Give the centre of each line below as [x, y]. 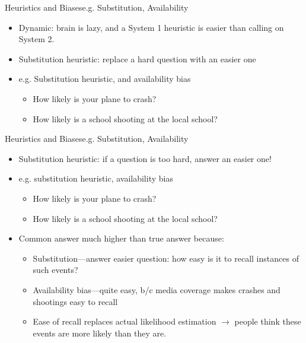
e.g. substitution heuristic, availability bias [96, 178]
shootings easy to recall [75, 301]
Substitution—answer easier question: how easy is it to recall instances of [166, 258]
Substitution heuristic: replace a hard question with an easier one [137, 58]
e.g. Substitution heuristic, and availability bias [105, 79]
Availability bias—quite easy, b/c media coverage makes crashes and [157, 289]
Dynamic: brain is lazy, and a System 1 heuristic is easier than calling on [151, 27]
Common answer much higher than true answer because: [121, 238]
